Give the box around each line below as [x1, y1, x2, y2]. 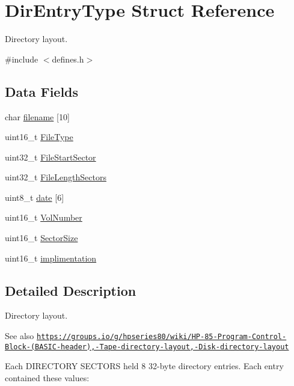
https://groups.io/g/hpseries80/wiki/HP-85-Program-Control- [36, 332, 287, 342]
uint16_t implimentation [5, 251, 97, 264]
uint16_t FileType [5, 130, 73, 143]
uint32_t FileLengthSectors [5, 171, 106, 183]
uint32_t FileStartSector [5, 150, 96, 163]
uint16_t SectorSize [5, 231, 78, 244]
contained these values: [5, 371, 90, 384]
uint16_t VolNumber [5, 211, 82, 224]
